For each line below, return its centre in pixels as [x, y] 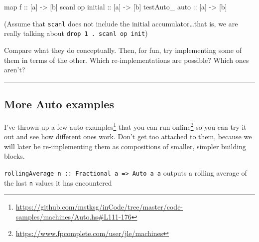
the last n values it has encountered [58, 182]
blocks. [14, 156]
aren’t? [15, 70]
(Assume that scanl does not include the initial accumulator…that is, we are [121, 23]
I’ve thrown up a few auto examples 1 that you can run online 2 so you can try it [125, 126]
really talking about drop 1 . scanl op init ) [76, 33]
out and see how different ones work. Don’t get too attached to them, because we [128, 136]
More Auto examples [59, 104]
